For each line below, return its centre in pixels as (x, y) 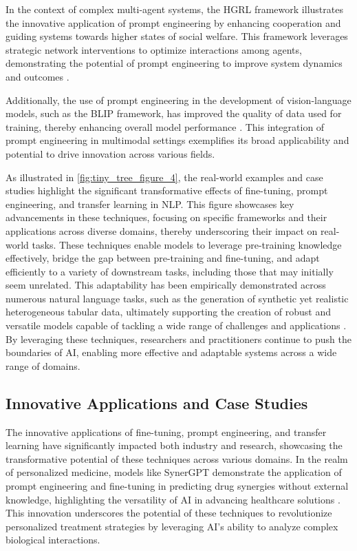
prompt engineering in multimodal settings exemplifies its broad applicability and (177, 140)
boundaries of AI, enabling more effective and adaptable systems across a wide (171, 352)
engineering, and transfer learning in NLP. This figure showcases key (150, 204)
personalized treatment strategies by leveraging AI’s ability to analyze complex (172, 526)
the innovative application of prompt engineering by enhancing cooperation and (173, 22)
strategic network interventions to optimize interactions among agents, (154, 49)
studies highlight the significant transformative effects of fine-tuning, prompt (167, 190)
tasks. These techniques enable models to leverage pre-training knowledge (187, 244)
